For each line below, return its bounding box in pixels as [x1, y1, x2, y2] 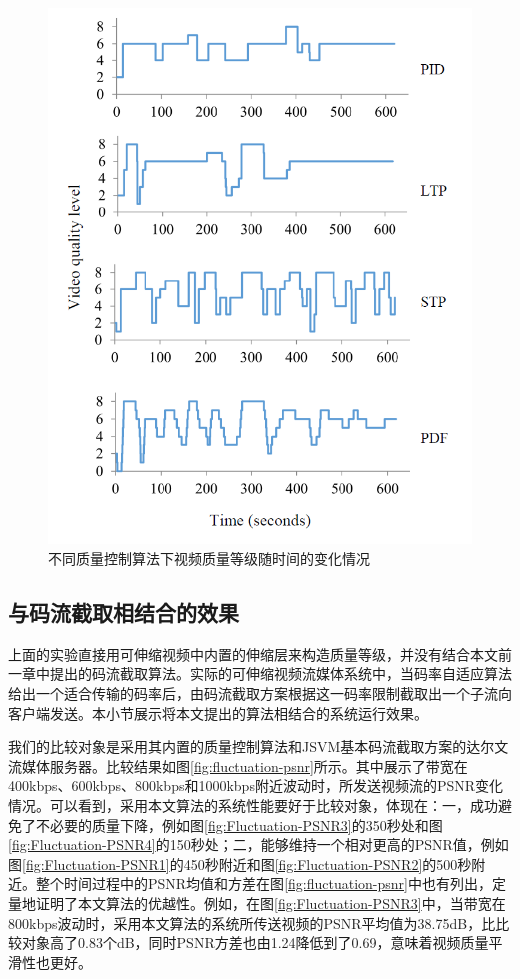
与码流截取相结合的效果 [8, 597, 239, 627]
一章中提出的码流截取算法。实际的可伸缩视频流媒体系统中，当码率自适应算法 [8, 663, 512, 684]
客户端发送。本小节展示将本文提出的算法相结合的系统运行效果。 [8, 702, 428, 723]
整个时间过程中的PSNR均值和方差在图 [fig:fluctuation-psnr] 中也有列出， [35, 873, 492, 894]
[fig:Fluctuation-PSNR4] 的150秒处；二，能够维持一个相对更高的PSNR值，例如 [8, 834, 509, 855]
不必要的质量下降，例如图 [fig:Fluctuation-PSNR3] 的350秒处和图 [35, 814, 443, 835]
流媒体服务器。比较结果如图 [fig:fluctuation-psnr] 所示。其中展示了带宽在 [8, 755, 468, 776]
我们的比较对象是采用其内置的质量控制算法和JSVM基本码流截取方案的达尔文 [8, 736, 509, 757]
